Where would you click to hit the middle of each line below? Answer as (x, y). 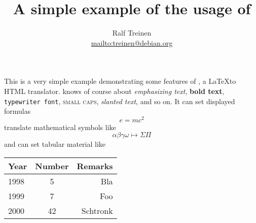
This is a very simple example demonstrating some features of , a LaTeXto (120, 81)
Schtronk (97, 211)
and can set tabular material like (55, 144)
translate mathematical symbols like (60, 127)
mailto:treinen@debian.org (132, 42)
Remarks (95, 166)
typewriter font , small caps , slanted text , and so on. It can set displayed (120, 101)
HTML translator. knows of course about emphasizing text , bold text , (114, 91)
